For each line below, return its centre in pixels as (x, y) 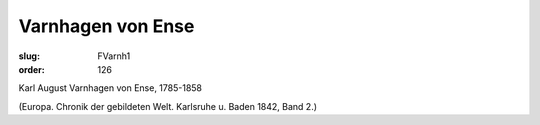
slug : (29, 56)
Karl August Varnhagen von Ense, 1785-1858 (110, 88)
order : (31, 69)
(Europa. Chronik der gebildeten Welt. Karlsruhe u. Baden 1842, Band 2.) (168, 106)
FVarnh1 (114, 56)
